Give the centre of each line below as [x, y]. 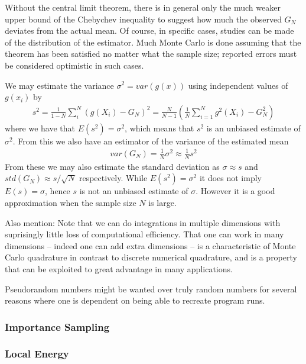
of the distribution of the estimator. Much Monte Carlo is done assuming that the [153, 42]
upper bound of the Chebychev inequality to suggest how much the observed [143, 19]
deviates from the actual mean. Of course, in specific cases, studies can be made [149, 30]
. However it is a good [235, 191]
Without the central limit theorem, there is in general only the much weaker [143, 7]
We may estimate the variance [59, 85]
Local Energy [37, 354]
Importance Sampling [57, 326]
